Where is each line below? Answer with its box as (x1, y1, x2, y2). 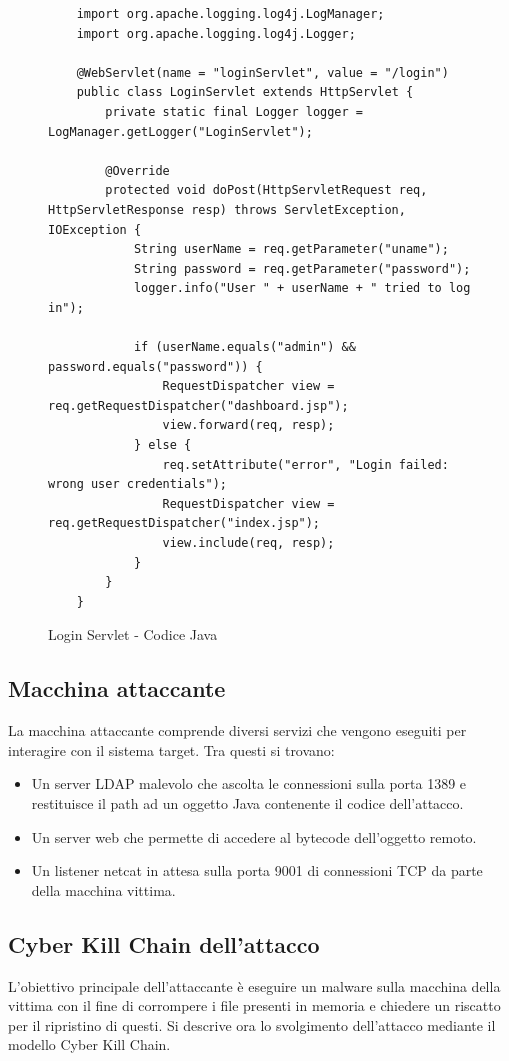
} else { (133, 438, 192, 453)
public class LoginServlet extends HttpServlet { (76, 85, 414, 100)
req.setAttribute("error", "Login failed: (162, 457, 449, 472)
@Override (105, 163, 170, 178)
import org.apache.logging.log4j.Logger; (76, 26, 356, 41)
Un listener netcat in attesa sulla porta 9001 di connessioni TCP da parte (31, 860, 483, 881)
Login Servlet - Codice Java (48, 624, 218, 645)
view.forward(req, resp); (162, 418, 335, 433)
